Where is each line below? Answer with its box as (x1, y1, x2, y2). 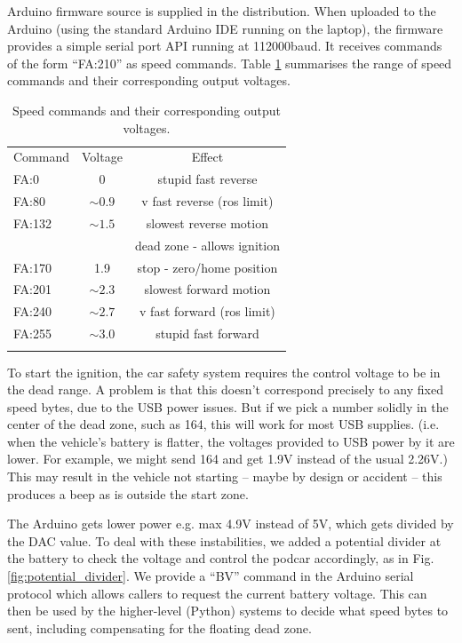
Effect (191, 147, 224, 166)
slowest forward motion (144, 280, 271, 298)
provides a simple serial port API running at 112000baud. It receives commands (7, 36, 442, 55)
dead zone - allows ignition (134, 235, 280, 254)
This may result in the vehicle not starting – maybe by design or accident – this (7, 467, 442, 486)
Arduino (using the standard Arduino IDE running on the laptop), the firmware (7, 19, 443, 37)
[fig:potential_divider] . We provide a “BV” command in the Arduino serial (7, 567, 414, 585)
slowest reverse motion (146, 213, 268, 232)
